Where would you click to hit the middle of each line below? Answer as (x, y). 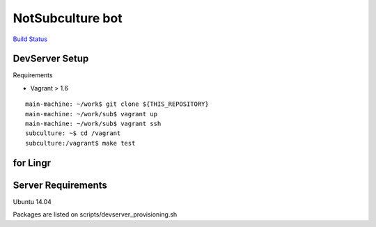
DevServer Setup (51, 59)
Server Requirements (60, 185)
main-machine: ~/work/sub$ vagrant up (92, 114)
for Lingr (32, 163)
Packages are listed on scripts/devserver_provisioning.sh (95, 214)
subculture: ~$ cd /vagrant (73, 133)
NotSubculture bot (68, 18)
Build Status (30, 39)
